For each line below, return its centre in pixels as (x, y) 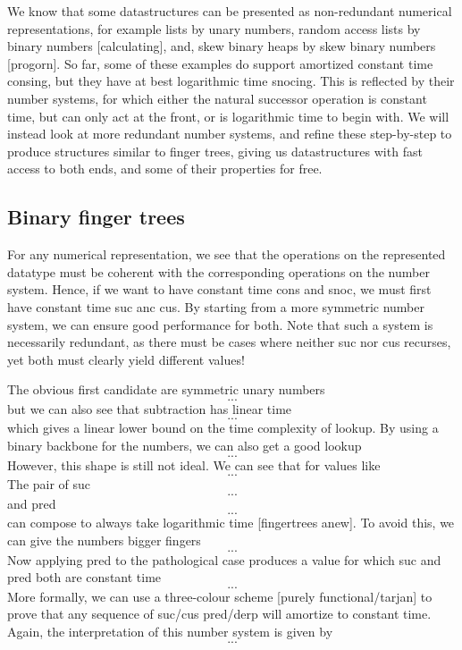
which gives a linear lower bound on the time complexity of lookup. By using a (223, 428)
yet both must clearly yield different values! (126, 359)
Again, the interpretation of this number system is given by (170, 632)
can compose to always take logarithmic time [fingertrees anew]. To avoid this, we (231, 523)
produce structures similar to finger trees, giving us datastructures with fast (215, 151)
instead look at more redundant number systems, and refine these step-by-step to (230, 134)
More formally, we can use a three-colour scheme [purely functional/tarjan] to (220, 596)
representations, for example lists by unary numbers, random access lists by (214, 28)
